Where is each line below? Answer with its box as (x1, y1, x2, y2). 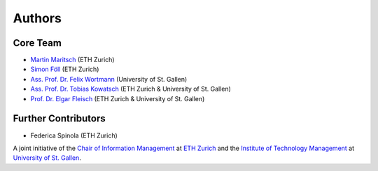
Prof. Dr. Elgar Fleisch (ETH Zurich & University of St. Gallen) (30, 94, 205, 103)
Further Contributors (13, 112, 106, 125)
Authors (13, 10, 62, 26)
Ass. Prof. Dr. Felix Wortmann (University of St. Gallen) (30, 75, 188, 83)
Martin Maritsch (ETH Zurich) (30, 56, 115, 64)
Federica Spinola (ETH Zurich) (30, 131, 118, 140)
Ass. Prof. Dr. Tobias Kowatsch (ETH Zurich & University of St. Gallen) (30, 84, 231, 94)
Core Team (13, 37, 62, 49)
